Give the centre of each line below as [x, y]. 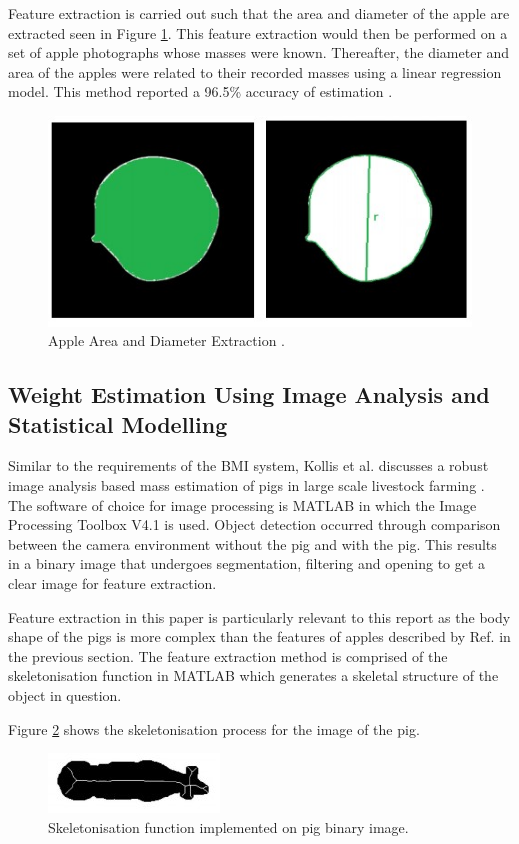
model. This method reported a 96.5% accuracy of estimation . [200, 91]
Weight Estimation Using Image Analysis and [249, 394]
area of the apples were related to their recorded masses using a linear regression [255, 71]
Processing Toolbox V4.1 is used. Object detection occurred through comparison [254, 524]
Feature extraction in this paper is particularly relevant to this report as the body [259, 616]
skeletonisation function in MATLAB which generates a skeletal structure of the [253, 675]
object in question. [65, 694]
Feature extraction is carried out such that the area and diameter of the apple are [259, 13]
